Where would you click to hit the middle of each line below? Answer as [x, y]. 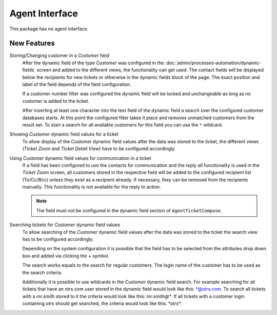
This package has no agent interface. [49, 29]
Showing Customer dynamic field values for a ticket [64, 134]
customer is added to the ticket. [56, 101]
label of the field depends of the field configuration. [77, 84]
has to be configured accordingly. [58, 239]
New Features [32, 43]
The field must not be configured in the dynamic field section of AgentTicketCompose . [129, 210]
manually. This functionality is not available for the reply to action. [92, 187]
